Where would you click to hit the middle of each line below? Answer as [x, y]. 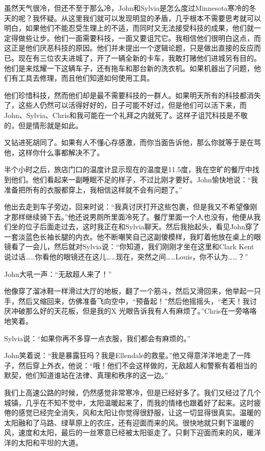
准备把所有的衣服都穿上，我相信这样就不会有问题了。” [93, 189]
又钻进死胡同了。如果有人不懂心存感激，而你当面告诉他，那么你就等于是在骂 [132, 142]
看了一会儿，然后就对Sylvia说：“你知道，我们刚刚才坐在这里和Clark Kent [132, 246]
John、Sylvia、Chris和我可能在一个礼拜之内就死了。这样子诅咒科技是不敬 [126, 115]
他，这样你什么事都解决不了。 [54, 152]
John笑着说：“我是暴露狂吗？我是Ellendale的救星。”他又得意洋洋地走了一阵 [128, 355]
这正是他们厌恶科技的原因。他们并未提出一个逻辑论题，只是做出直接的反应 [129, 48]
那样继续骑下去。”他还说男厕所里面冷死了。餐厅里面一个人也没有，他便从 [132, 216]
